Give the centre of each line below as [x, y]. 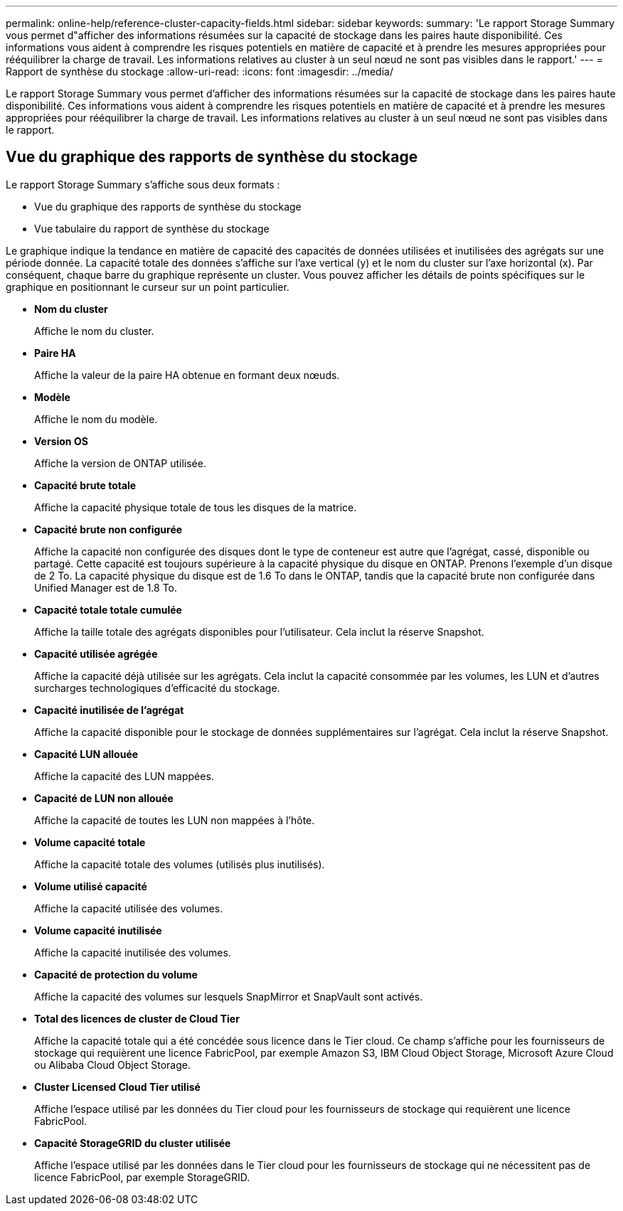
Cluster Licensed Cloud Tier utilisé [117, 1087]
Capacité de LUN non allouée [104, 798]
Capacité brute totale [85, 485]
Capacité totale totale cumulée [108, 609]
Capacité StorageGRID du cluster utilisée [133, 1143]
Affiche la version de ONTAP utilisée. [120, 463]
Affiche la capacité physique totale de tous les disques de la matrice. [196, 507]
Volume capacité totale [90, 842]
